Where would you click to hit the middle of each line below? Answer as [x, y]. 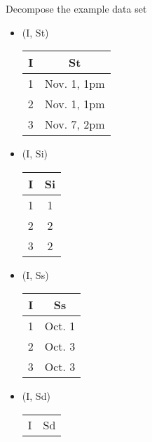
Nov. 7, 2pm [75, 124]
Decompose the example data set [76, 8]
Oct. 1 [60, 326]
